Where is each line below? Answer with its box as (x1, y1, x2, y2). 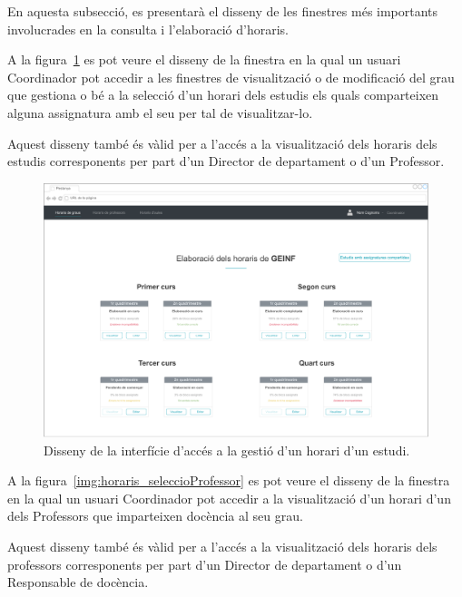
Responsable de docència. (7, 573, 149, 592)
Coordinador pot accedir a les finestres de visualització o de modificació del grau (7, 67, 455, 86)
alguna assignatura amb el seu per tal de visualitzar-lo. (7, 103, 313, 122)
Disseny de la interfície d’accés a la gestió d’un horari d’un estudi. (44, 440, 410, 459)
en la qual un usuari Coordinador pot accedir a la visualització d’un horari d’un (7, 488, 451, 507)
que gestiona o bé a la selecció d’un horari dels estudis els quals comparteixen (7, 85, 439, 104)
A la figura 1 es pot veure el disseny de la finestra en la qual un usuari (7, 50, 401, 69)
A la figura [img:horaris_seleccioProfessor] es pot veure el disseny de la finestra (7, 471, 450, 490)
